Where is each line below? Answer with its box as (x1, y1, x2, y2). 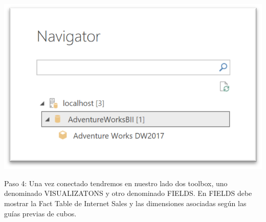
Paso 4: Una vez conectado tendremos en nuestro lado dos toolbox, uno (4, 177, 228, 188)
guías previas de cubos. (4, 208, 77, 218)
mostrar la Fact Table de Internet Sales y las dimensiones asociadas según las (4, 198, 247, 209)
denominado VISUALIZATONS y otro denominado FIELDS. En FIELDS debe (4, 188, 252, 198)
